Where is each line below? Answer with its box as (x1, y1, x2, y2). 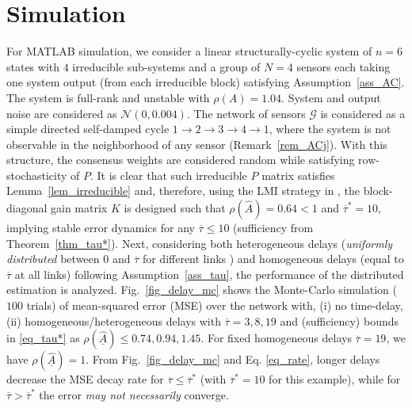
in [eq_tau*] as (6, 330, 80, 346)
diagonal (6, 200, 48, 216)
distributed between (6, 250, 100, 267)
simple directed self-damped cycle (6, 120, 170, 137)
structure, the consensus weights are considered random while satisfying (6, 151, 355, 168)
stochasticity (6, 166, 67, 183)
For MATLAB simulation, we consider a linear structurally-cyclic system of (6, 43, 372, 59)
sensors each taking (296, 58, 391, 74)
